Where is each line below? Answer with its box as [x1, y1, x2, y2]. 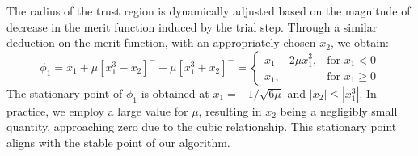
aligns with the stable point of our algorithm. [6, 133, 230, 150]
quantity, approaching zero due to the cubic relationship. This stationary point [6, 118, 397, 135]
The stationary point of [6, 84, 123, 101]
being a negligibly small [280, 102, 398, 119]
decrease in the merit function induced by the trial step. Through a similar [6, 18, 378, 35]
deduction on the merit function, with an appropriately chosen [6, 34, 316, 51]
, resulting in [198, 102, 262, 119]
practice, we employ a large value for [6, 102, 188, 119]
